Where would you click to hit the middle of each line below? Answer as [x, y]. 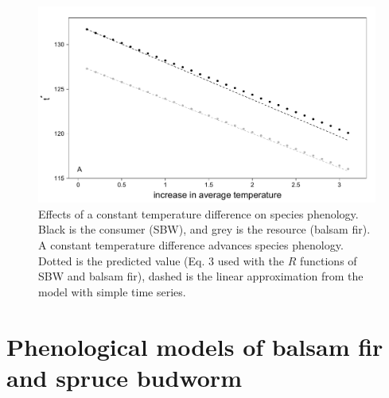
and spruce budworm [124, 377]
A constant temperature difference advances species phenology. [191, 244]
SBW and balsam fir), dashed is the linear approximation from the [201, 276]
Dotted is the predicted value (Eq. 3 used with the [161, 260]
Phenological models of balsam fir [195, 346]
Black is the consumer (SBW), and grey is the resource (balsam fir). [204, 229]
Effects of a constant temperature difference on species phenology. [198, 213]
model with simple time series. [112, 291]
